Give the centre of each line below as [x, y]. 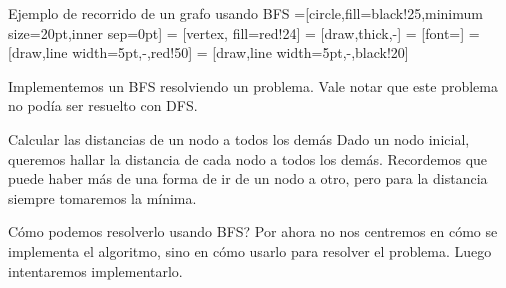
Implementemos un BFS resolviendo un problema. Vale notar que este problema [253, 85]
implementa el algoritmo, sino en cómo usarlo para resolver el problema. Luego [250, 250]
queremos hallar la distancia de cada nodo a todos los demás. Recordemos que [248, 158]
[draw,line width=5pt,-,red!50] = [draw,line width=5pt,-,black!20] [208, 52]
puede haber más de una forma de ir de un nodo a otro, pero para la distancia [248, 178]
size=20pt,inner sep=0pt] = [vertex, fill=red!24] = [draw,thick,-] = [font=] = [244, 32]
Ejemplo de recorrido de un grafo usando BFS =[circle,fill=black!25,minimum [245, 13]
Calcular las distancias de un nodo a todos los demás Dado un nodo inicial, [239, 138]
